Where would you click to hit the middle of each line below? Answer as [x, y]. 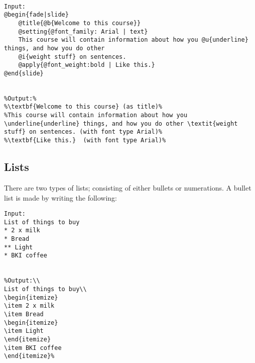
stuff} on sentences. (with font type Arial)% [83, 132]
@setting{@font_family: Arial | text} [83, 31]
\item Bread [24, 314]
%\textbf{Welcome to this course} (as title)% [83, 107]
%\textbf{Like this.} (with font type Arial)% [85, 141]
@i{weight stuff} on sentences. [72, 57]
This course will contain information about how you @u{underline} [133, 40]
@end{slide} [24, 73]
